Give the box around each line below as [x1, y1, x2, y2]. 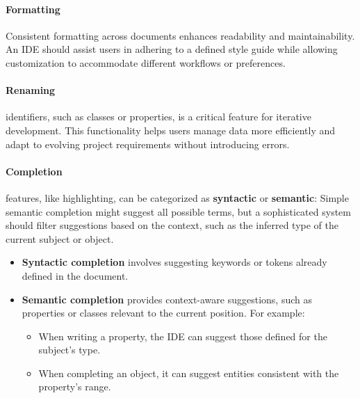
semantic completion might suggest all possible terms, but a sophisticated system [6, 204, 351, 218]
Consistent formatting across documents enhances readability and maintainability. [6, 28, 355, 42]
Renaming [6, 83, 56, 97]
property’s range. [38, 379, 111, 394]
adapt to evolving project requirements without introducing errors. [6, 136, 290, 151]
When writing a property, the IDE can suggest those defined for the [38, 328, 327, 343]
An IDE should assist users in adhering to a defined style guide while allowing [6, 42, 338, 56]
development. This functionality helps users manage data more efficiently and [6, 122, 336, 137]
